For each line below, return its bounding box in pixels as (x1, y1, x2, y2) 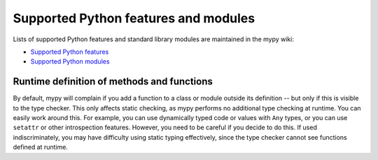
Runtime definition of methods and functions (13, 75, 213, 87)
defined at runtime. (13, 143, 68, 152)
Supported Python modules (30, 57, 110, 66)
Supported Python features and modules (13, 10, 255, 26)
